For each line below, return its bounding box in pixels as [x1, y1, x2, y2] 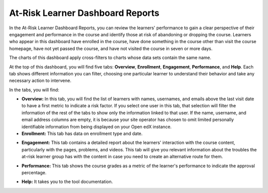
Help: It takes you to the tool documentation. [21, 179, 113, 185]
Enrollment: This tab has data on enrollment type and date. [21, 130, 143, 136]
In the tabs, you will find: [9, 87, 60, 93]
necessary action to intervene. [9, 77, 71, 84]
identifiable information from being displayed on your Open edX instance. [21, 124, 172, 129]
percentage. [21, 169, 47, 176]
